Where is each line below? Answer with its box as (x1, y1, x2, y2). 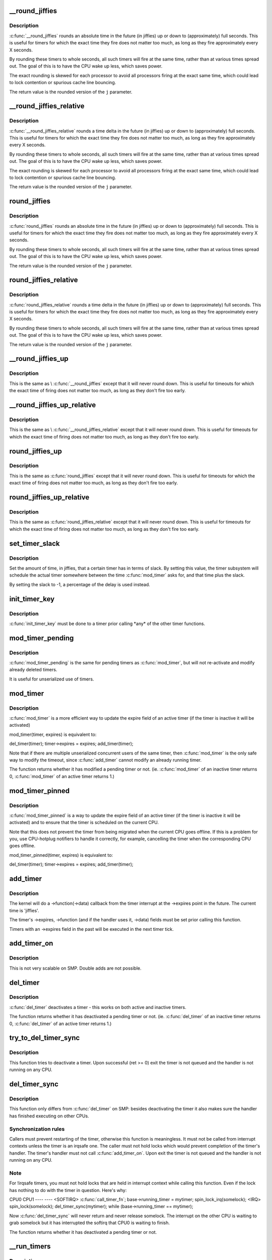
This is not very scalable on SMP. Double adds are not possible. (9, 965, 142, 971)
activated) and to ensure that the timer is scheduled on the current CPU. (9, 820, 159, 826)
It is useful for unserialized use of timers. (9, 676, 94, 682)
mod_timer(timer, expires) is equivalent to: (9, 731, 97, 737)
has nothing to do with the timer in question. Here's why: (9, 1187, 127, 1193)
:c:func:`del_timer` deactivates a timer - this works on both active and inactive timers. (9, 1004, 186, 1010)
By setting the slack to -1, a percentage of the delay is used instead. (9, 581, 151, 587)
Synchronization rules (9, 1125, 65, 1132)
